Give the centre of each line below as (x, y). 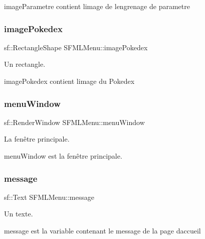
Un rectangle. (25, 64)
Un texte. (19, 214)
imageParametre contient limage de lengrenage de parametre (97, 6)
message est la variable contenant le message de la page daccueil (102, 230)
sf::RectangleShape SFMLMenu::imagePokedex (76, 47)
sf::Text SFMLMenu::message (49, 197)
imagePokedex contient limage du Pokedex (69, 81)
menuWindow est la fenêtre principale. (63, 156)
